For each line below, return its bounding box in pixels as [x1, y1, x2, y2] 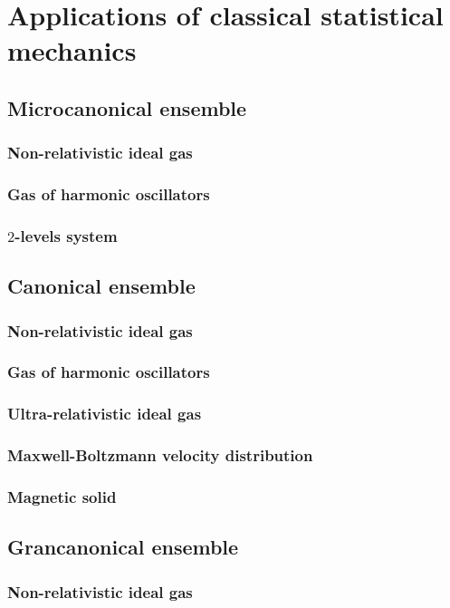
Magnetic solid [7, 485, 117, 507]
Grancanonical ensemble [7, 533, 239, 561]
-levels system [14, 224, 118, 246]
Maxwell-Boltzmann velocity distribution [7, 444, 313, 467]
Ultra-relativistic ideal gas [7, 402, 202, 425]
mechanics [7, 32, 137, 69]
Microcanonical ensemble [7, 93, 247, 121]
